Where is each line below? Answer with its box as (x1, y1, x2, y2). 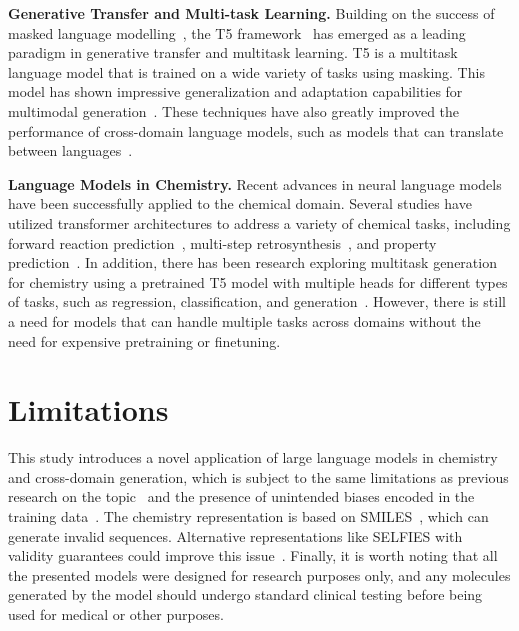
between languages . (8, 140, 133, 161)
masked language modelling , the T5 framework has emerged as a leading (8, 22, 466, 43)
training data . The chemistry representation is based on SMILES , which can (8, 506, 489, 526)
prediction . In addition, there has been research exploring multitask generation (8, 252, 497, 273)
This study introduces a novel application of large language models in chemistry (8, 447, 498, 468)
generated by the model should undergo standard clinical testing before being (8, 584, 483, 605)
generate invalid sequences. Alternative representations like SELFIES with (8, 525, 463, 546)
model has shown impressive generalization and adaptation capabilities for (8, 81, 463, 102)
